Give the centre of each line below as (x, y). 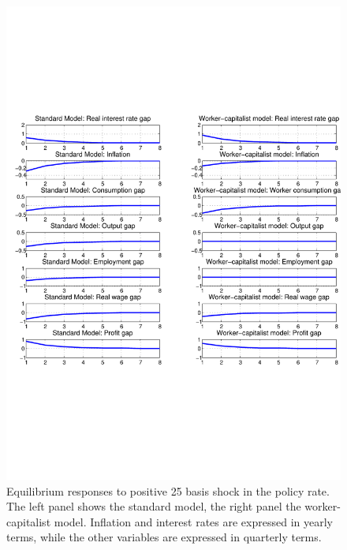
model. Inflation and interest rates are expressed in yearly (193, 521)
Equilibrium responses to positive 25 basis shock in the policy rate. (168, 490)
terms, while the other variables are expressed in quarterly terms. (164, 537)
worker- (323, 506)
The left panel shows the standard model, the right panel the (154, 506)
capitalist (29, 521)
